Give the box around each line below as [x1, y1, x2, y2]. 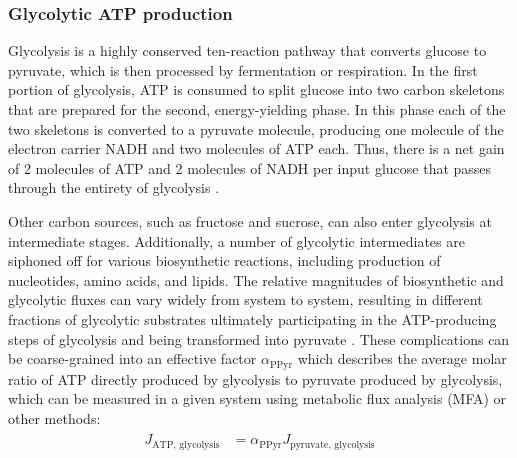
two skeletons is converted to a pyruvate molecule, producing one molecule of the [8, 118, 504, 139]
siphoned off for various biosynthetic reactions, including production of [8, 250, 441, 271]
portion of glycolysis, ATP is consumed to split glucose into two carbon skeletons [8, 79, 505, 100]
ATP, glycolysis [152, 439, 220, 450]
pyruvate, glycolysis [290, 439, 375, 450]
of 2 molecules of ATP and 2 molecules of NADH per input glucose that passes [8, 157, 492, 178]
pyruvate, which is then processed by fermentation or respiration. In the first [8, 59, 478, 80]
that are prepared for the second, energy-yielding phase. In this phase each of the [8, 99, 506, 119]
